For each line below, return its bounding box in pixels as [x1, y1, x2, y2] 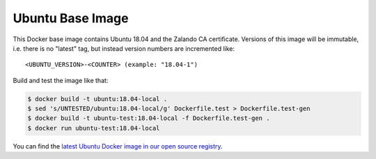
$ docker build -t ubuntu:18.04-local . [27, 95, 167, 103]
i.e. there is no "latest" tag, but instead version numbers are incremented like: [13, 44, 235, 52]
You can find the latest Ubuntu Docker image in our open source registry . [13, 142, 223, 150]
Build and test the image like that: [13, 76, 109, 84]
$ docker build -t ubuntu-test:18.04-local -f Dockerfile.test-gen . [27, 114, 270, 122]
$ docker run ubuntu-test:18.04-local [27, 124, 160, 132]
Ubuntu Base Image [13, 10, 129, 26]
